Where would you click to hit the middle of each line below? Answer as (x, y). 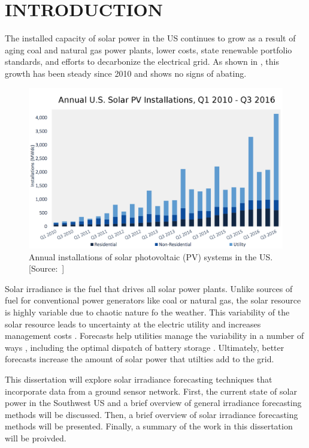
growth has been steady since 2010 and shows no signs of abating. (126, 73)
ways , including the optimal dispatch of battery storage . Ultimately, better (145, 347)
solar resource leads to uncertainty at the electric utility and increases (133, 324)
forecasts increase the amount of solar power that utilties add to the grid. (140, 359)
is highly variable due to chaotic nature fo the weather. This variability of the (147, 312)
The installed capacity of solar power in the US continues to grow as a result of (150, 38)
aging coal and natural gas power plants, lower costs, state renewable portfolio (149, 49)
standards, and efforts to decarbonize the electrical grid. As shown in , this (142, 61)
